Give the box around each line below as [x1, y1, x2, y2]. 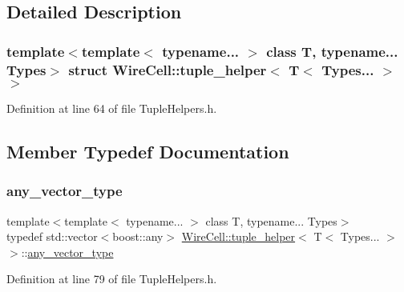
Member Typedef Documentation [6, 138, 289, 163]
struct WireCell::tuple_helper [68, 59, 267, 79]
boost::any [112, 228, 164, 245]
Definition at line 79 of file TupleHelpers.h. [6, 270, 217, 287]
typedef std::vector [6, 228, 98, 245]
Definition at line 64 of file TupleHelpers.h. [6, 99, 217, 116]
